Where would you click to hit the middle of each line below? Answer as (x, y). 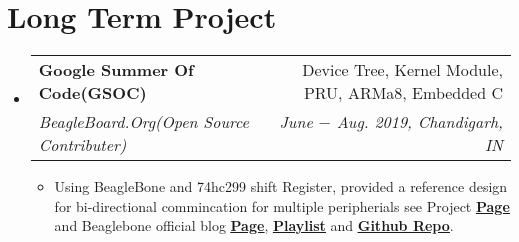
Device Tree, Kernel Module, (402, 70)
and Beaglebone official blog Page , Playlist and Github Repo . (254, 225)
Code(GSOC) (92, 93)
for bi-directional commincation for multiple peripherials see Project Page (282, 205)
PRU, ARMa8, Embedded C (403, 93)
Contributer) (82, 145)
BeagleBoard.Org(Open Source (143, 122)
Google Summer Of (116, 70)
